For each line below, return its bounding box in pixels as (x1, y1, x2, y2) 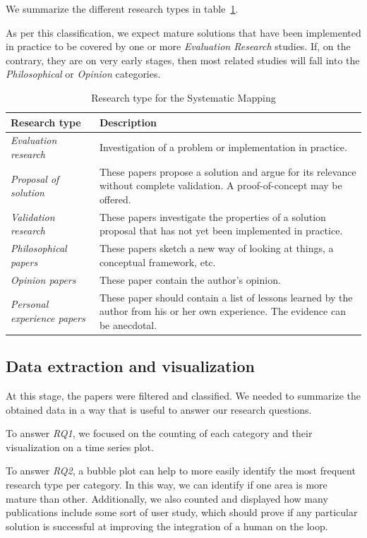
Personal (11, 297, 49, 311)
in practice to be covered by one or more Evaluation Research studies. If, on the (6, 39, 351, 54)
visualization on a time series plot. (6, 439, 154, 454)
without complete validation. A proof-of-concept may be (99, 178, 342, 193)
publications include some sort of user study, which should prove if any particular (6, 505, 358, 520)
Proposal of (11, 171, 59, 186)
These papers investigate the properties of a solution (99, 209, 326, 224)
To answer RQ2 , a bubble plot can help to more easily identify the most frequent (6, 463, 356, 478)
